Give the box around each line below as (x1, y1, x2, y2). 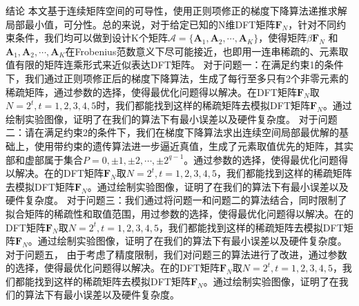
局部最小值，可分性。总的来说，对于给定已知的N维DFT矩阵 (6, 17, 275, 31)
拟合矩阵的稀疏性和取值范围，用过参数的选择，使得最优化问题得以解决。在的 (6, 206, 353, 220)
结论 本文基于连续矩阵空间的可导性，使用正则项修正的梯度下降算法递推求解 (6, 3, 347, 17)
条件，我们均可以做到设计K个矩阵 (14, 30, 168, 45)
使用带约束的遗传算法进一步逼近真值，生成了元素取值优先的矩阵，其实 (34, 138, 353, 153)
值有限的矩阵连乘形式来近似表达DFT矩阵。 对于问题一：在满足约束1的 (6, 57, 324, 72)
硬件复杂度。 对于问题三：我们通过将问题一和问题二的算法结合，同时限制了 (6, 193, 347, 207)
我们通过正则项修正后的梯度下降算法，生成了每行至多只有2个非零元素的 (24, 70, 349, 85)
